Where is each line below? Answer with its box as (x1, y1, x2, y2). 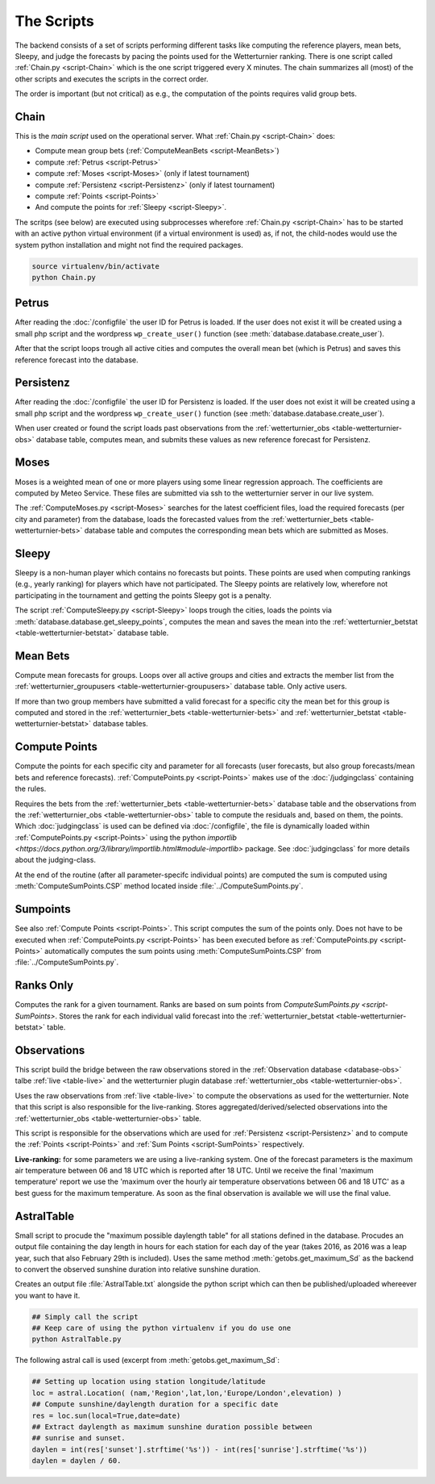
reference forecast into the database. (14, 355, 139, 365)
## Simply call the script (31, 1312, 139, 1321)
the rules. (14, 784, 47, 794)
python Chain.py (31, 273, 97, 282)
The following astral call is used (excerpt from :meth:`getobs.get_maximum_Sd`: (14, 1356, 280, 1365)
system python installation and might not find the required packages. (14, 240, 243, 249)
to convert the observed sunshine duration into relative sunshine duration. (14, 1264, 261, 1274)
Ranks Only (14, 979, 74, 993)
